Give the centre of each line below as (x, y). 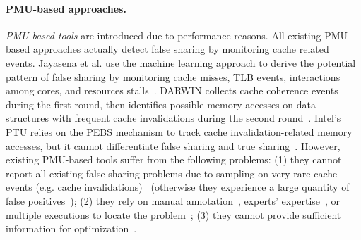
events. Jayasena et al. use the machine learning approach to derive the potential (181, 62)
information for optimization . (71, 228)
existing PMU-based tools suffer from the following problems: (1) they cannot (174, 159)
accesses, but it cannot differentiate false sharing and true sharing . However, (173, 145)
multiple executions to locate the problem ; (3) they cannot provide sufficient (173, 214)
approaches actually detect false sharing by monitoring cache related (181, 49)
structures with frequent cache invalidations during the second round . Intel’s (173, 118)
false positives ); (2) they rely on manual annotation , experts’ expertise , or (173, 200)
